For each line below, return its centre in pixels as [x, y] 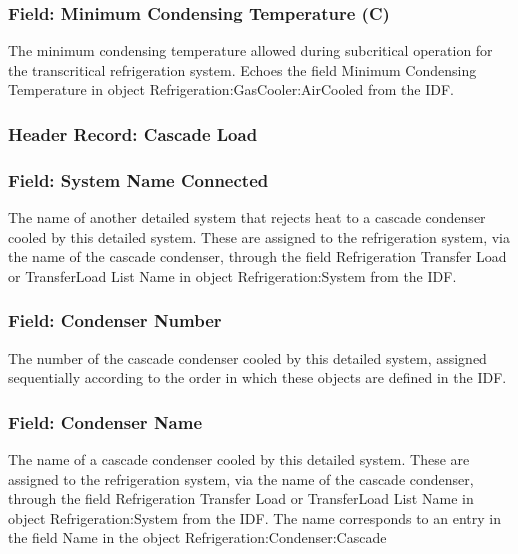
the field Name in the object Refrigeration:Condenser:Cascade [197, 537]
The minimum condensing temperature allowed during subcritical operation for [250, 50]
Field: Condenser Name [105, 421]
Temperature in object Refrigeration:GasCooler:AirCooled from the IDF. [231, 89]
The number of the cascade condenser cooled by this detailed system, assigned [247, 357]
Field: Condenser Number [115, 320]
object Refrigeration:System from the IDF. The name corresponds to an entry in [254, 517]
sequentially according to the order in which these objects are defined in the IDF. [257, 377]
